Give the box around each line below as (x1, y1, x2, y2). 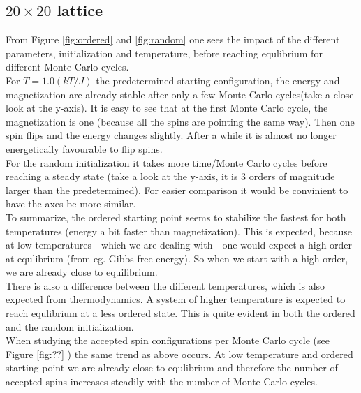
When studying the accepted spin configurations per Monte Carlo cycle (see (6, 333, 330, 348)
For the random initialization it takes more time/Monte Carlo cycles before (6, 155, 327, 170)
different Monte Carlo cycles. (6, 59, 129, 74)
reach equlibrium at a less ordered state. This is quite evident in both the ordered (6, 306, 355, 320)
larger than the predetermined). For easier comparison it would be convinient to (6, 182, 348, 197)
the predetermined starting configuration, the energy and (96, 73, 340, 87)
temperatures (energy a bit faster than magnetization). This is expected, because (6, 223, 352, 238)
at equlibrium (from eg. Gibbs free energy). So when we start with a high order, (6, 251, 348, 265)
